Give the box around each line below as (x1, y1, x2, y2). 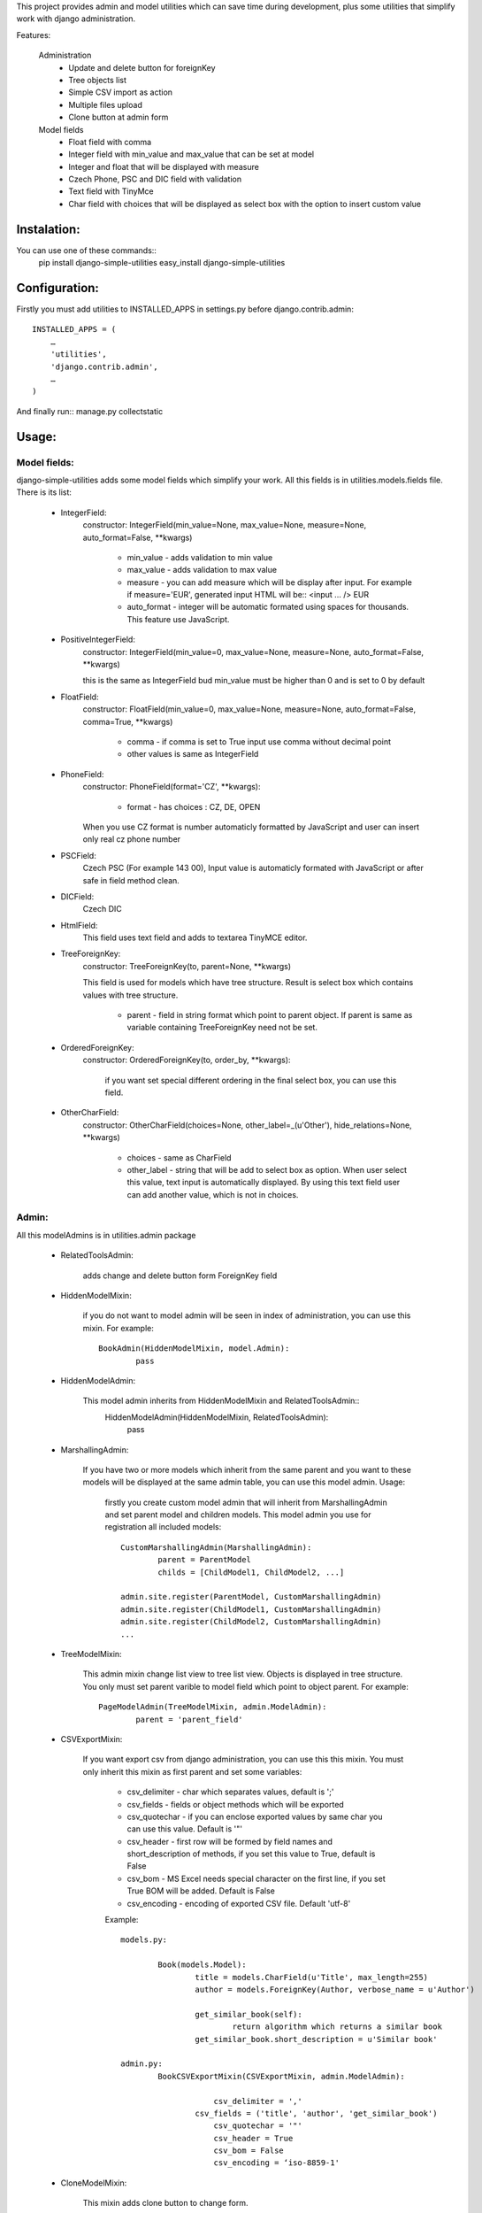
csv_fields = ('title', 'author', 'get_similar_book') (195, 2108, 438, 2118)
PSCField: (60, 850, 96, 860)
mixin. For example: (82, 1322, 155, 1333)
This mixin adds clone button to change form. (82, 2198, 249, 2209)
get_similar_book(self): (195, 2009, 302, 2019)
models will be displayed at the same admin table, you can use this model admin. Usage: (82, 1477, 406, 1487)
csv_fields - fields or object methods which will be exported (126, 1799, 344, 1809)
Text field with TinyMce (68, 186, 154, 197)
